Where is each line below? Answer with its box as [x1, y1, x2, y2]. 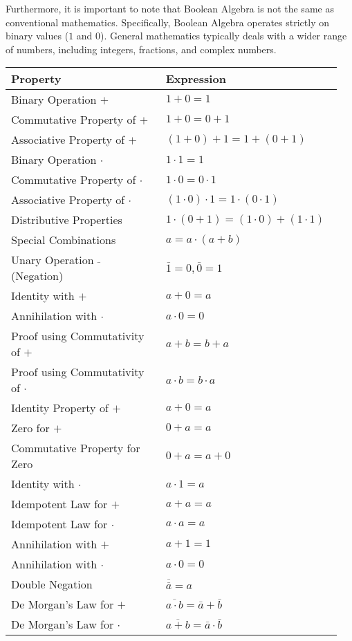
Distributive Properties [11, 212, 122, 228]
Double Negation [11, 576, 93, 593]
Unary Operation [11, 252, 94, 268]
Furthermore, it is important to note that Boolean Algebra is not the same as [6, 1, 334, 15]
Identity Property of [11, 400, 109, 416]
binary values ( [6, 28, 69, 43]
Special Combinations [11, 232, 116, 248]
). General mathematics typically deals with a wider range [100, 28, 347, 43]
